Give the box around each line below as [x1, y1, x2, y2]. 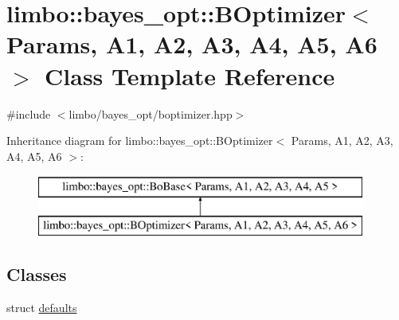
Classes [6, 261, 67, 286]
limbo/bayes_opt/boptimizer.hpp [68, 105, 233, 122]
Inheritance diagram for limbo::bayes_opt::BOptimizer [6, 132, 273, 149]
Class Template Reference [45, 59, 335, 92]
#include [6, 105, 51, 122]
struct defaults [6, 299, 77, 315]
